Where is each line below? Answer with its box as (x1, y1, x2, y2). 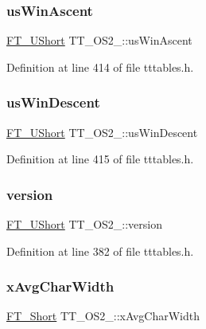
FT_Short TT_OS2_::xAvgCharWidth (6, 307, 200, 324)
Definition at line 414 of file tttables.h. (6, 58, 194, 75)
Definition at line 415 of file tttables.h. (6, 151, 194, 167)
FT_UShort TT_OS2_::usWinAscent (6, 32, 192, 49)
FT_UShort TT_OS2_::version (6, 216, 162, 233)
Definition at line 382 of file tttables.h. (6, 242, 194, 259)
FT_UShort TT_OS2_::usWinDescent (6, 123, 198, 140)
